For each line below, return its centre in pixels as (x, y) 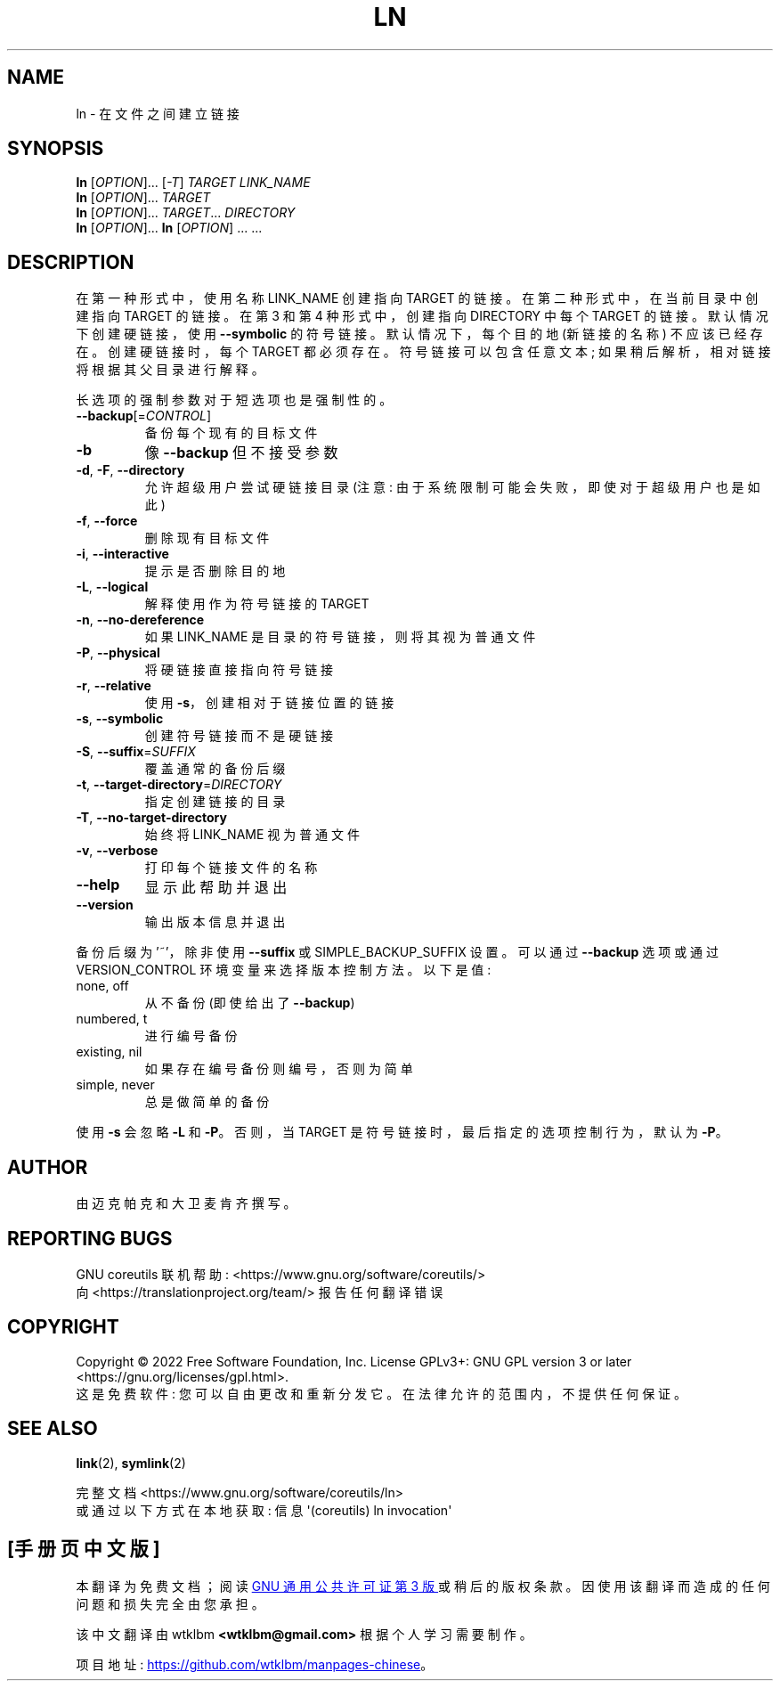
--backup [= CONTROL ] (144, 416)
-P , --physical (118, 653)
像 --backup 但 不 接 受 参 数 (241, 453)
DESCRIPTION (71, 262)
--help (98, 885)
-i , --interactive (122, 554)
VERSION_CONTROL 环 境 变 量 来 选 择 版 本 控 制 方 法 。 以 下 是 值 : (284, 970)
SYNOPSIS (56, 149)
